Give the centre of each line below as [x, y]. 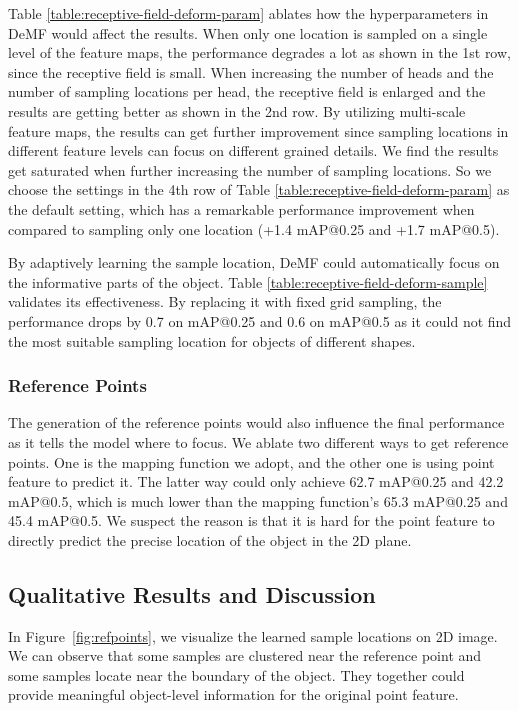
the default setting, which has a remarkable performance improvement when [241, 208]
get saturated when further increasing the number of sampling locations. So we [250, 169]
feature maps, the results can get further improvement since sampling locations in [258, 130]
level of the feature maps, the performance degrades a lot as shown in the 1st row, [259, 52]
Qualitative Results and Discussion [192, 593]
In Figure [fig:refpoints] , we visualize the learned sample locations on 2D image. [253, 635]
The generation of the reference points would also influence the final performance [256, 422]
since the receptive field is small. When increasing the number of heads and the [251, 71]
